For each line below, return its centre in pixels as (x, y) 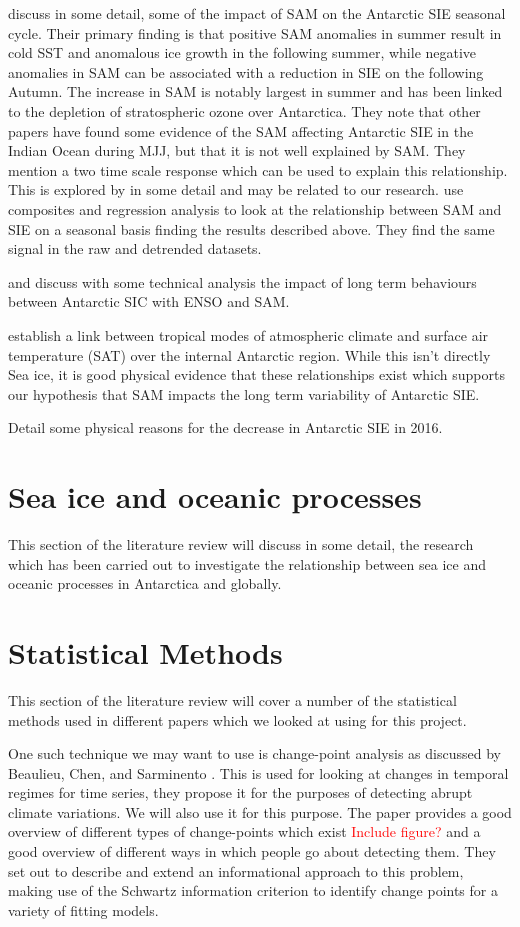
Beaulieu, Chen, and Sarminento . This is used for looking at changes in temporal (258, 772)
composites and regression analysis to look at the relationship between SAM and (255, 208)
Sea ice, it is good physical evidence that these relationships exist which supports (256, 374)
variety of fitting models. (83, 909)
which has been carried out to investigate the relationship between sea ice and (247, 563)
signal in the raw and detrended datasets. (135, 248)
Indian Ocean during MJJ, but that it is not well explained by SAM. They (237, 150)
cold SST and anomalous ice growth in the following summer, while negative (242, 52)
